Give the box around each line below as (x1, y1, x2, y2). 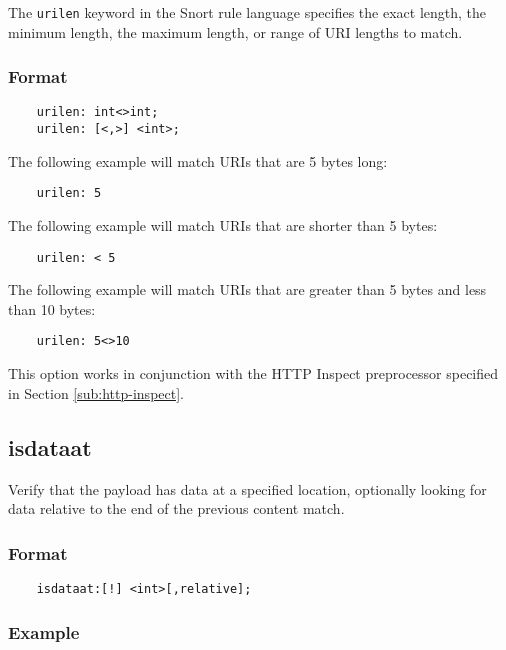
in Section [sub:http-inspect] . (8, 382, 184, 403)
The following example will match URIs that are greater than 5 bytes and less (8, 279, 487, 300)
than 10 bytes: (8, 298, 96, 319)
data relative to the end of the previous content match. (8, 498, 345, 519)
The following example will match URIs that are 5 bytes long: (8, 150, 388, 171)
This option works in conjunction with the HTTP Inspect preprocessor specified (8, 363, 499, 384)
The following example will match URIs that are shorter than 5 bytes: (8, 215, 438, 236)
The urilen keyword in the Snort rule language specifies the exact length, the (8, 2, 486, 22)
